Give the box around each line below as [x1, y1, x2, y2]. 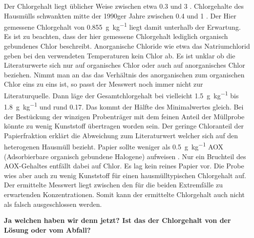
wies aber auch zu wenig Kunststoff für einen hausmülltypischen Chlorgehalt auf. [4, 170, 246, 180]
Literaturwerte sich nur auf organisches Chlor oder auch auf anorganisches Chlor [4, 60, 245, 70]
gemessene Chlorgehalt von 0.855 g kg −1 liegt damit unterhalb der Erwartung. [4, 20, 241, 32]
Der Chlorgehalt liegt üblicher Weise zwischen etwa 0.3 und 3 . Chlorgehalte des [4, 1, 244, 11]
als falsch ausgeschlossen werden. [4, 199, 102, 209]
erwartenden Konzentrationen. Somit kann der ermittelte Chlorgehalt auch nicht [4, 189, 245, 199]
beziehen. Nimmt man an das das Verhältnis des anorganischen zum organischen [4, 69, 245, 79]
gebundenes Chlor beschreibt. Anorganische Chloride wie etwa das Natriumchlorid [4, 41, 250, 51]
